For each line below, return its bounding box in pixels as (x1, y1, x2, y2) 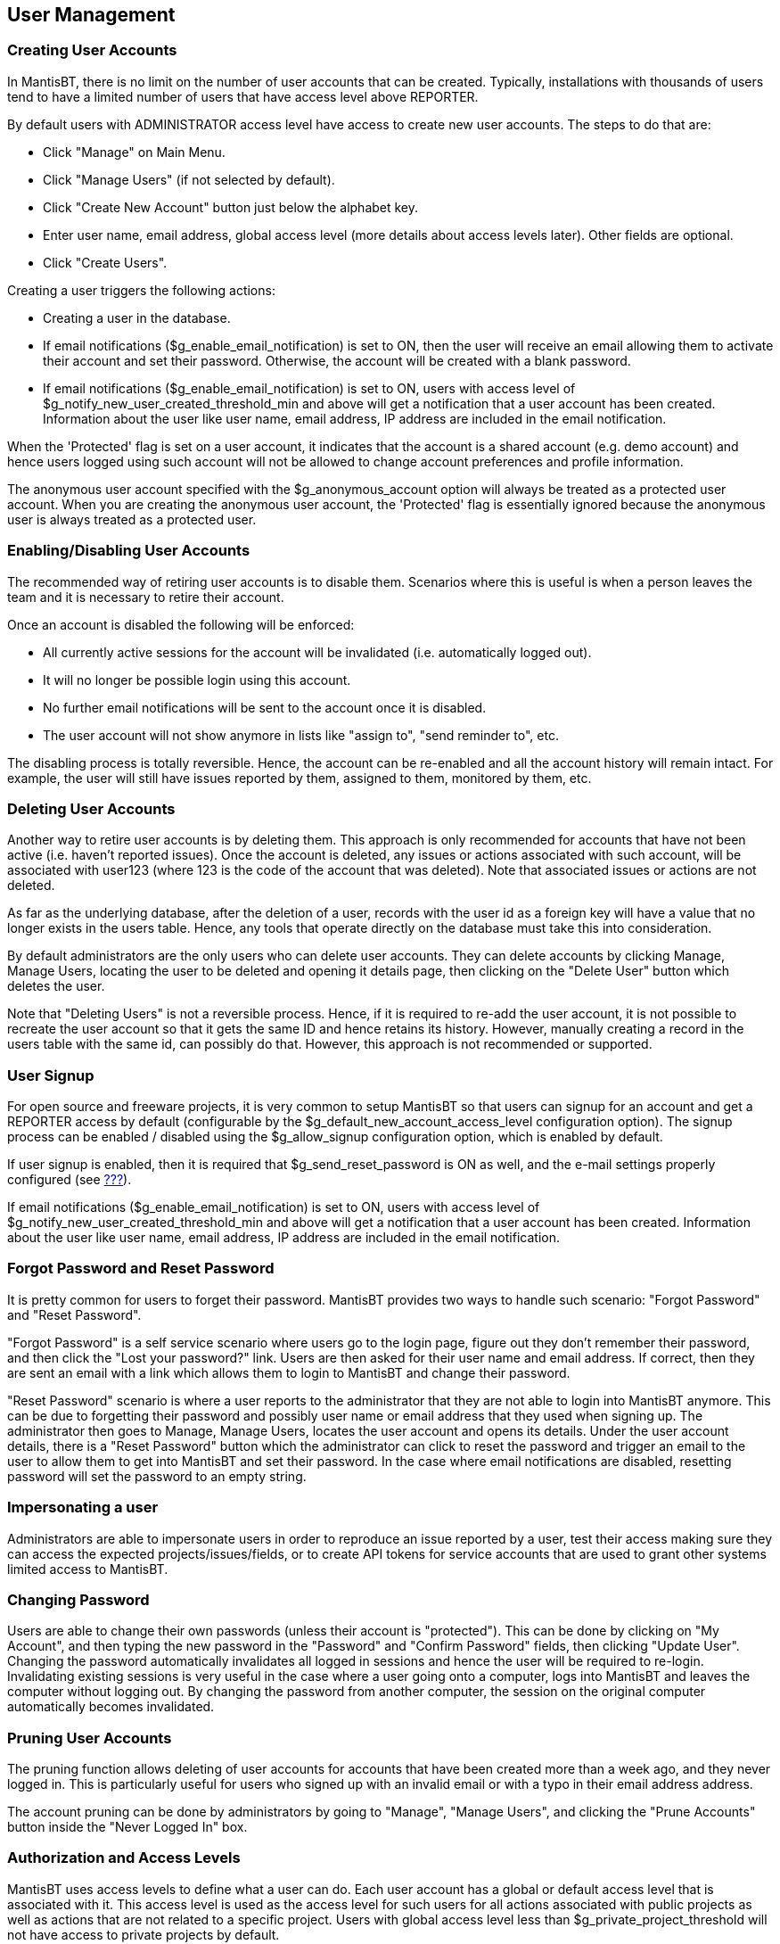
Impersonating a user (7, 1498, 159, 1517)
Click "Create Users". (43, 254, 168, 270)
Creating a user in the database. (43, 309, 231, 325)
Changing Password (7, 1590, 150, 1609)
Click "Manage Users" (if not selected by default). (43, 171, 335, 187)
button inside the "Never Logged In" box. (7, 1819, 248, 1835)
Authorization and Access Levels (7, 1849, 241, 1867)
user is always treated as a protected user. (7, 511, 257, 527)
